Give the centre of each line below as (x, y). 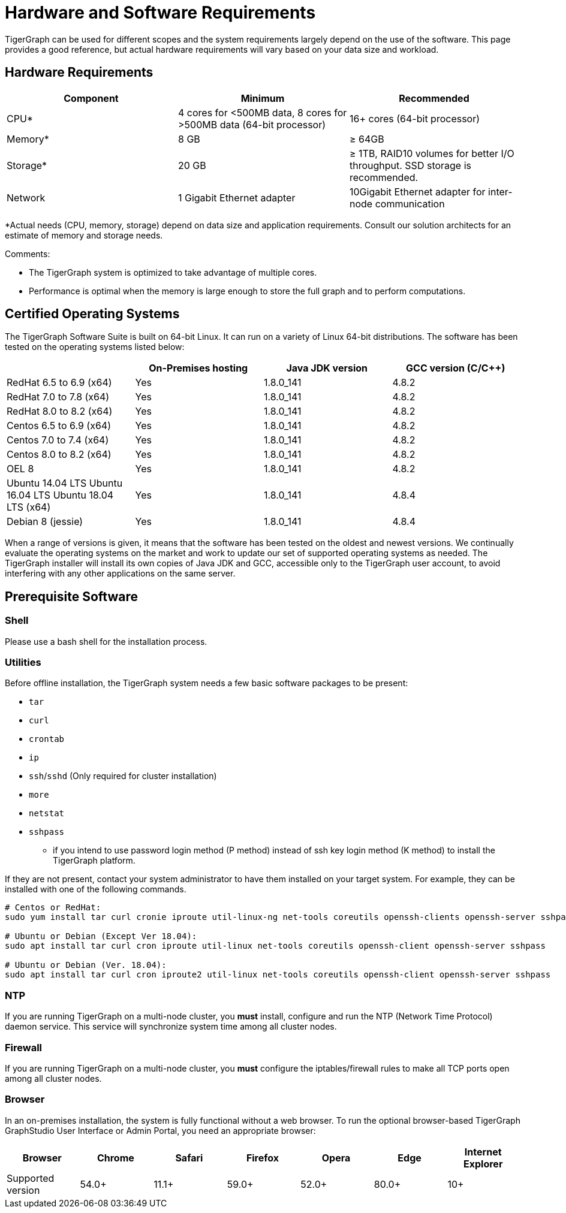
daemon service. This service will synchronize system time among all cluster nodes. (171, 1027)
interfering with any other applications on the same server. (120, 574)
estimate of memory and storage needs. (84, 235)
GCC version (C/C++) (456, 368)
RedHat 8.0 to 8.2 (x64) (60, 411)
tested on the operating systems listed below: (95, 347)
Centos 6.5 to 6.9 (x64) (59, 426)
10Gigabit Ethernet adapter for (417, 191)
